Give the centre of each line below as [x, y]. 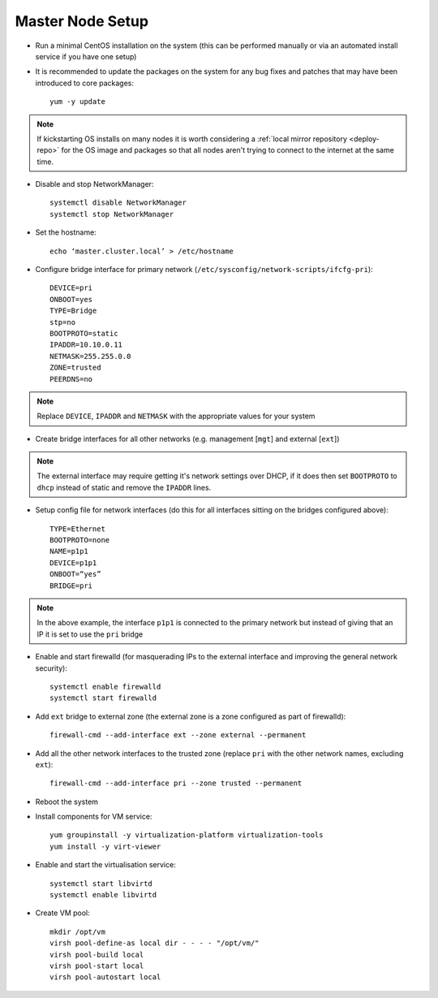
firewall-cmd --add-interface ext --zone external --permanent [178, 735]
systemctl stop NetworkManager [112, 214]
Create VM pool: [62, 913]
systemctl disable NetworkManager [118, 203]
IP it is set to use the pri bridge [90, 634]
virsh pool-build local [97, 955]
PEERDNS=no [71, 379]
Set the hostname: [66, 232]
